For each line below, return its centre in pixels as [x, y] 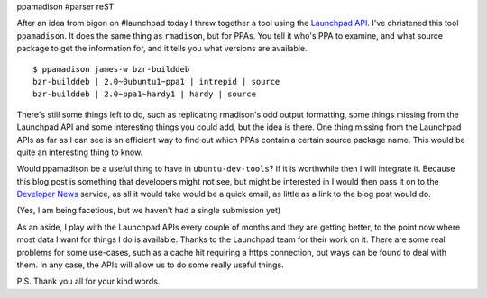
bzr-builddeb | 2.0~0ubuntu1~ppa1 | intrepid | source [156, 81]
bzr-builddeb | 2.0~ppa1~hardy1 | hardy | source [145, 94]
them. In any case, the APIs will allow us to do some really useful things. [150, 265]
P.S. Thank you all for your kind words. [88, 281]
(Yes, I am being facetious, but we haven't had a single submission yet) [149, 211]
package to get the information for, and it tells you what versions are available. [162, 49]
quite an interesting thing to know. [80, 152]
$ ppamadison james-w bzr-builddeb [111, 69]
